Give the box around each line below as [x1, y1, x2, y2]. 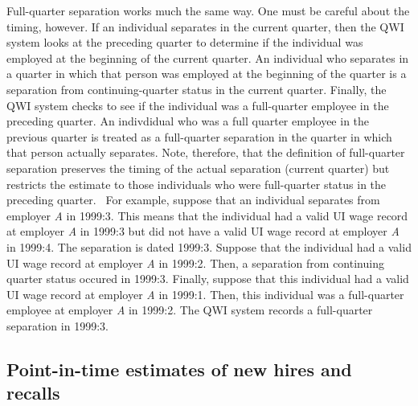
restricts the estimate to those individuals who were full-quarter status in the [6, 175, 387, 192]
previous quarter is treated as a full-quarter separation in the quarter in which [6, 128, 392, 145]
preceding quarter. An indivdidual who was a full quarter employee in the [6, 113, 370, 129]
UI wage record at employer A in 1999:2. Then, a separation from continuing [6, 254, 384, 271]
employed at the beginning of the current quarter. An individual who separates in [6, 49, 409, 66]
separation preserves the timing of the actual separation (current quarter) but [6, 159, 390, 176]
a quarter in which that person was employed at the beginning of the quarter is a [6, 65, 407, 82]
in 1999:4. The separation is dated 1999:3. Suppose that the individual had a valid [6, 238, 412, 255]
